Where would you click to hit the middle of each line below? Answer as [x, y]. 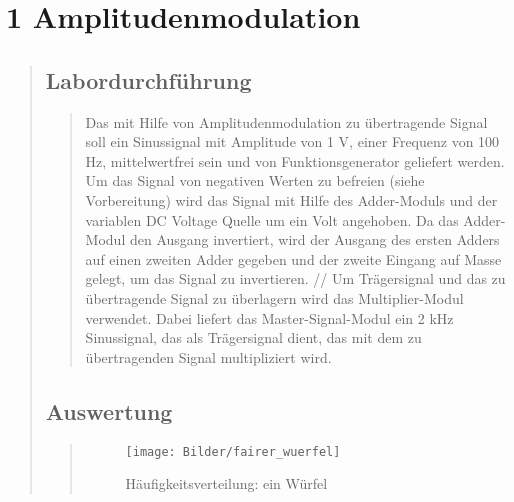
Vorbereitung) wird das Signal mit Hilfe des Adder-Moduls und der [291, 199]
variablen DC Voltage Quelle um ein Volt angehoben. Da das [272, 219]
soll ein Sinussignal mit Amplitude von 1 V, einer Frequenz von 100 [292, 141]
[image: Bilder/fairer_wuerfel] [233, 451]
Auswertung [109, 410]
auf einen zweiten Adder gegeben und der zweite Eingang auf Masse [293, 258]
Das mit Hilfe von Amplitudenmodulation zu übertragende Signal [286, 121]
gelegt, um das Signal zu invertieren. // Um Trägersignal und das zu [295, 278]
